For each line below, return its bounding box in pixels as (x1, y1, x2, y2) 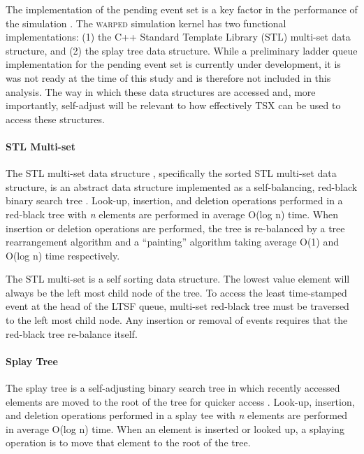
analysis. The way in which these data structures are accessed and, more (6, 84, 316, 99)
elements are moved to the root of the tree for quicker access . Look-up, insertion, (6, 394, 355, 409)
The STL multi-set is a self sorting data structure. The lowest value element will (6, 271, 350, 286)
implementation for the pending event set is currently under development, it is (6, 57, 341, 71)
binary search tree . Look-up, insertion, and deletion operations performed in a (6, 193, 343, 208)
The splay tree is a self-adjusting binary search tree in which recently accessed (6, 381, 340, 395)
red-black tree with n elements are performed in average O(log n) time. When (6, 206, 338, 221)
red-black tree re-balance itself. (6, 326, 138, 341)
